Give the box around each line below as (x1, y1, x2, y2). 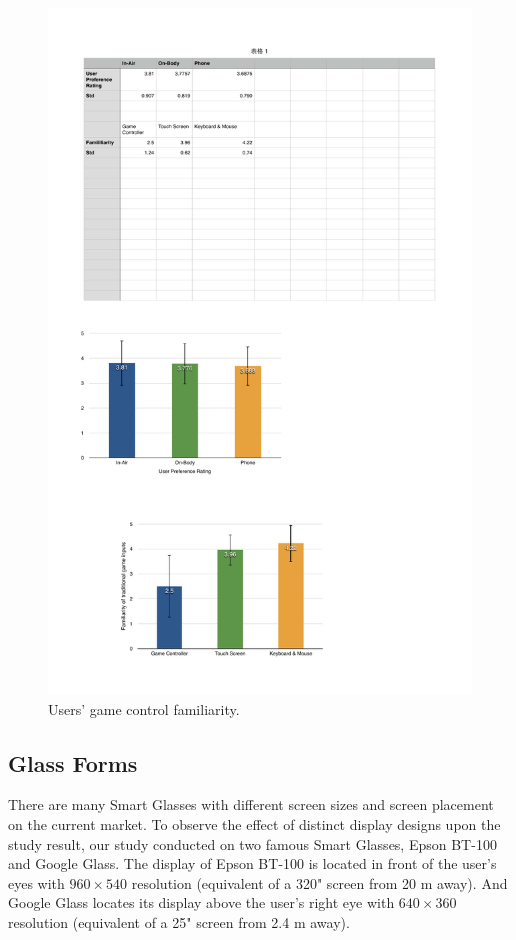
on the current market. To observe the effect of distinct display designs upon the (8, 813, 501, 834)
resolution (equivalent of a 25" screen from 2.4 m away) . (8, 911, 350, 932)
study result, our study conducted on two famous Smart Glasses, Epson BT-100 (8, 833, 497, 854)
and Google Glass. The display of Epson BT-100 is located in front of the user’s (8, 853, 497, 874)
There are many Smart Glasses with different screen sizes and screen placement (8, 794, 494, 815)
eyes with (8, 872, 65, 893)
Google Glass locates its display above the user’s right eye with (8, 892, 395, 913)
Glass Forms (8, 747, 138, 778)
